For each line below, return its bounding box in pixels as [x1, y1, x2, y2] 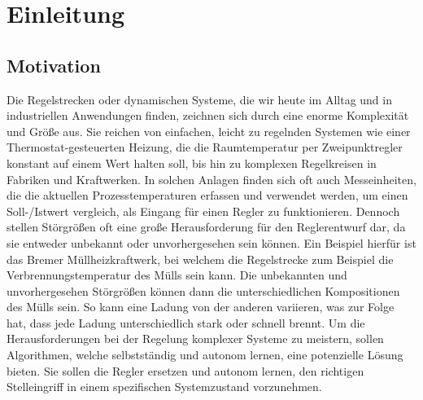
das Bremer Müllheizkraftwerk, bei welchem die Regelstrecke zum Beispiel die [7, 250, 394, 267]
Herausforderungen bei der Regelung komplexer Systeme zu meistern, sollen [7, 330, 384, 347]
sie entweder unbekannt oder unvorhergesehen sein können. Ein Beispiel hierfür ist [7, 234, 416, 251]
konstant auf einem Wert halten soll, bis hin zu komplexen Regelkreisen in [7, 154, 377, 171]
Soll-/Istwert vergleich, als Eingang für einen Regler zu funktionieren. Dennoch [7, 202, 400, 219]
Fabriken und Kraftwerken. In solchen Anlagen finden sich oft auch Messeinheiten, [7, 170, 416, 187]
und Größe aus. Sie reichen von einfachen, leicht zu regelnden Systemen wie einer [7, 122, 411, 139]
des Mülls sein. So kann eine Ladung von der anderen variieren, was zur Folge [7, 298, 395, 315]
